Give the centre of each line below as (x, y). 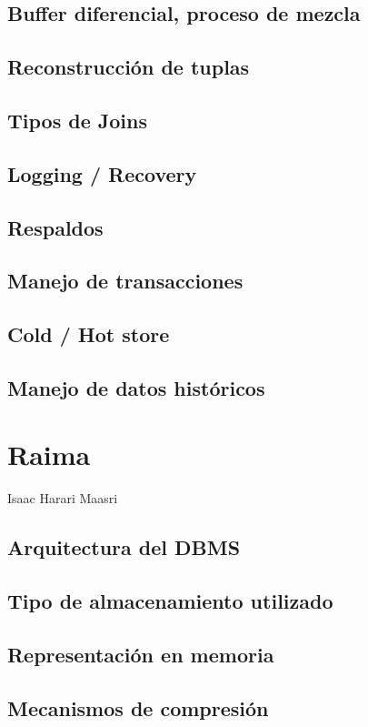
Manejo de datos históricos (136, 387)
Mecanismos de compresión (138, 707)
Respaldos (55, 227)
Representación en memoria (141, 654)
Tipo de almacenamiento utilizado (170, 601)
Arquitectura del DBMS (124, 547)
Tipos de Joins (77, 120)
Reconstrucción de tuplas (129, 67)
